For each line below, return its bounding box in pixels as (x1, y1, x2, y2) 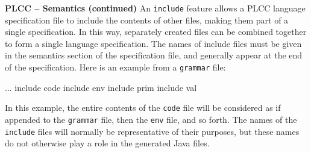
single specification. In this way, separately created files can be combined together (5, 25, 307, 38)
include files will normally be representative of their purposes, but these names (5, 125, 300, 137)
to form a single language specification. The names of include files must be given (5, 37, 302, 49)
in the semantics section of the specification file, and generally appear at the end (5, 49, 303, 61)
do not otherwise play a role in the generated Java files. (5, 137, 210, 149)
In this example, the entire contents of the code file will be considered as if (5, 101, 281, 114)
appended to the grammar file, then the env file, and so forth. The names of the (5, 113, 297, 125)
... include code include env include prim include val (5, 81, 197, 93)
